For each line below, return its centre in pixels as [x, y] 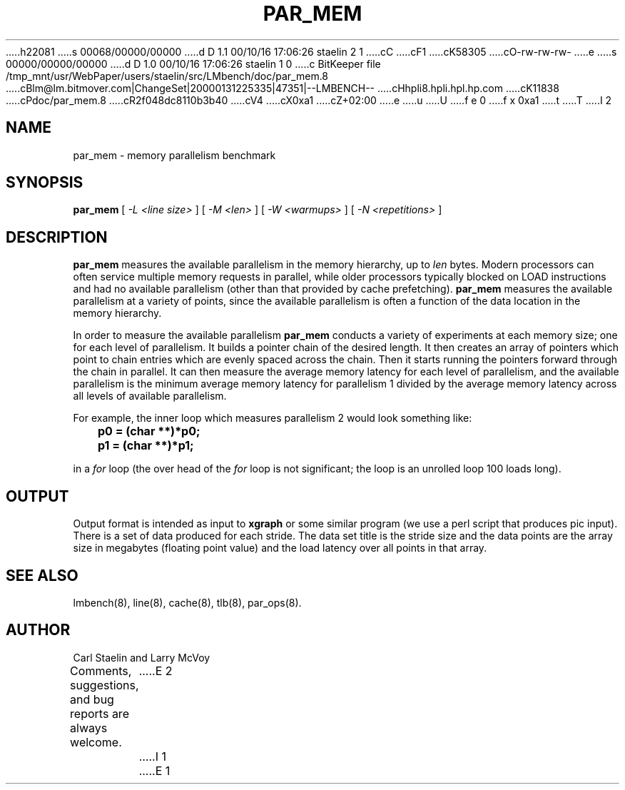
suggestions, [105, 685]
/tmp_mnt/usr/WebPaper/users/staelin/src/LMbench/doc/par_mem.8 [167, 76]
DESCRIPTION [57, 237]
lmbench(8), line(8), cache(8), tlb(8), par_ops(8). [187, 602]
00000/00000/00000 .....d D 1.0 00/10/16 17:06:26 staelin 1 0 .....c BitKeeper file [193, 64]
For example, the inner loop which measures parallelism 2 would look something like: [273, 418]
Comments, [101, 670]
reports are [100, 713]
